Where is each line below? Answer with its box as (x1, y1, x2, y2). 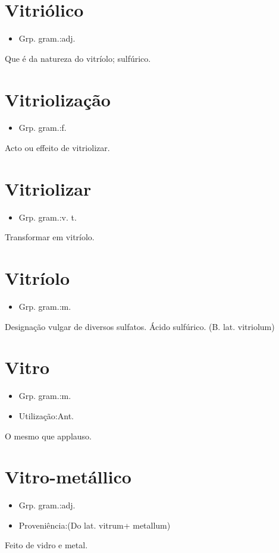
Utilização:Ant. (18, 409, 74, 422)
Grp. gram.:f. (18, 121, 67, 134)
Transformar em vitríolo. (5, 231, 95, 243)
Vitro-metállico (5, 464, 131, 489)
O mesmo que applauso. (5, 429, 92, 442)
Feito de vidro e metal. (5, 539, 88, 551)
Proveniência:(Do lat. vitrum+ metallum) (18, 519, 171, 531)
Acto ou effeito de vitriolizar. (5, 142, 110, 154)
